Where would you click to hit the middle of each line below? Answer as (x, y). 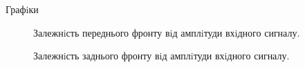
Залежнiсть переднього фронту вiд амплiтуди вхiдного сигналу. (167, 32)
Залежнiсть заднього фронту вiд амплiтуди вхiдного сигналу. (161, 56)
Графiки (22, 9)
